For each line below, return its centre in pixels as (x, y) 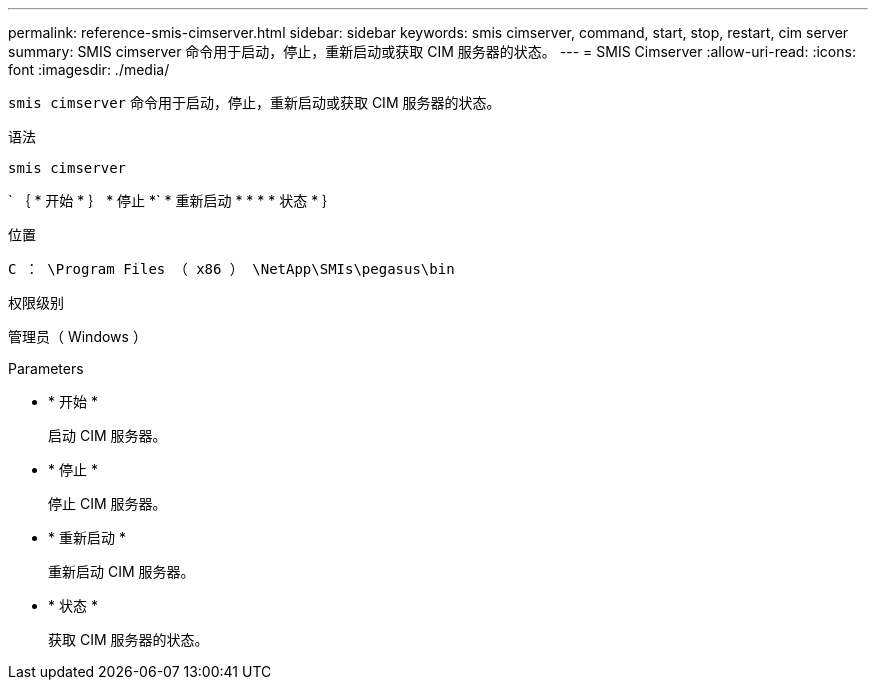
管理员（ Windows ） (77, 336)
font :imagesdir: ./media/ (89, 69)
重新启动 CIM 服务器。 (121, 571)
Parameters (46, 368)
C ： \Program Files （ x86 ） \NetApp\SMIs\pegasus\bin (231, 269)
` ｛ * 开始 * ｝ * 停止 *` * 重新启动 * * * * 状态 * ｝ (172, 200)
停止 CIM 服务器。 (107, 503)
